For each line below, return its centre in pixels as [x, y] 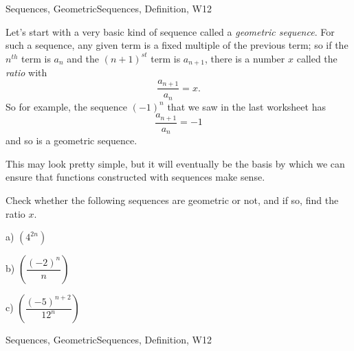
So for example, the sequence [67, 106]
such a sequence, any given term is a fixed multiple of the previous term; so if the [177, 45]
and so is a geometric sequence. [71, 140]
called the [317, 58]
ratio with [26, 72]
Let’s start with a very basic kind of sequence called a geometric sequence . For [170, 31]
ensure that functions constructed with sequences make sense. [135, 177]
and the [83, 58]
